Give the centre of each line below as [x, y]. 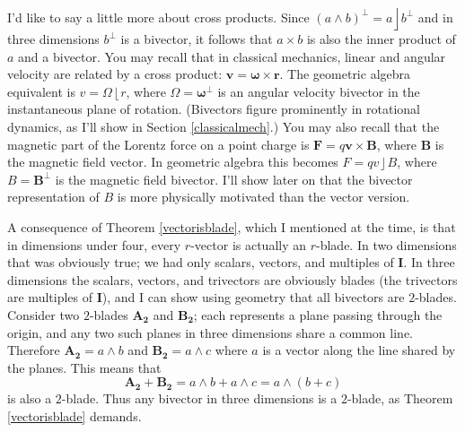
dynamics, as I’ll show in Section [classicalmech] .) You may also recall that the [224, 126]
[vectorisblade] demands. [75, 415]
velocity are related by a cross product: [115, 74]
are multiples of [50, 297]
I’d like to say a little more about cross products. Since [158, 17]
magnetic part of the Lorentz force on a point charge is [158, 144]
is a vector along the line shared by [359, 350]
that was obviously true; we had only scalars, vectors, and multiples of [201, 262]
